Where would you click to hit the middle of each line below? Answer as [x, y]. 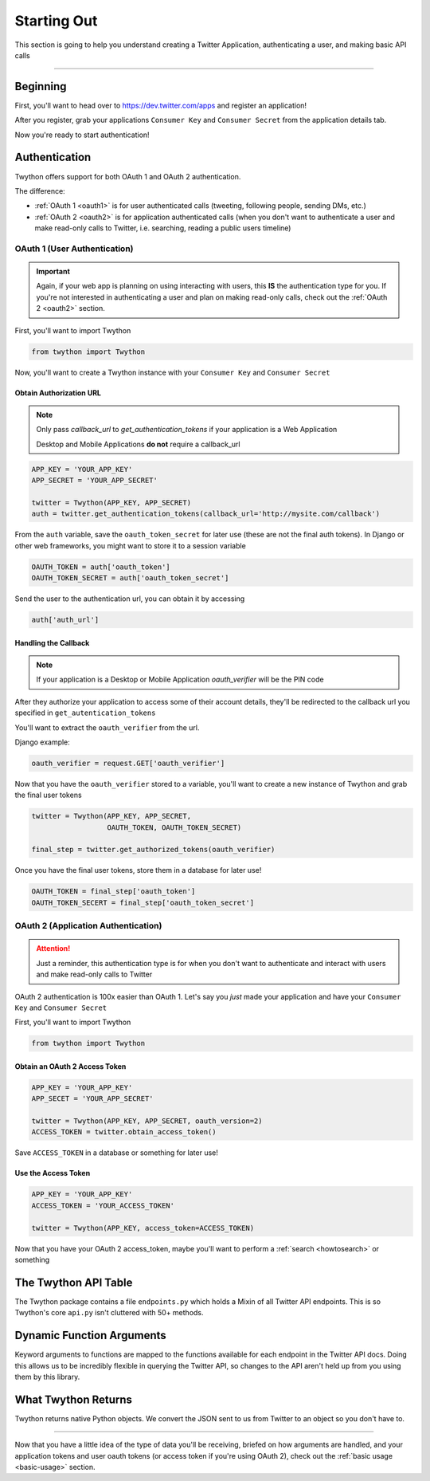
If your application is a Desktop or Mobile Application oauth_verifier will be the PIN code [180, 680]
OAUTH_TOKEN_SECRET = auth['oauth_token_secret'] [130, 578]
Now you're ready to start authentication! [82, 135]
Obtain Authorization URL [58, 393]
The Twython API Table [74, 1282]
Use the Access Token [53, 1173]
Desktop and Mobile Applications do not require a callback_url [138, 444]
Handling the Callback [52, 642]
